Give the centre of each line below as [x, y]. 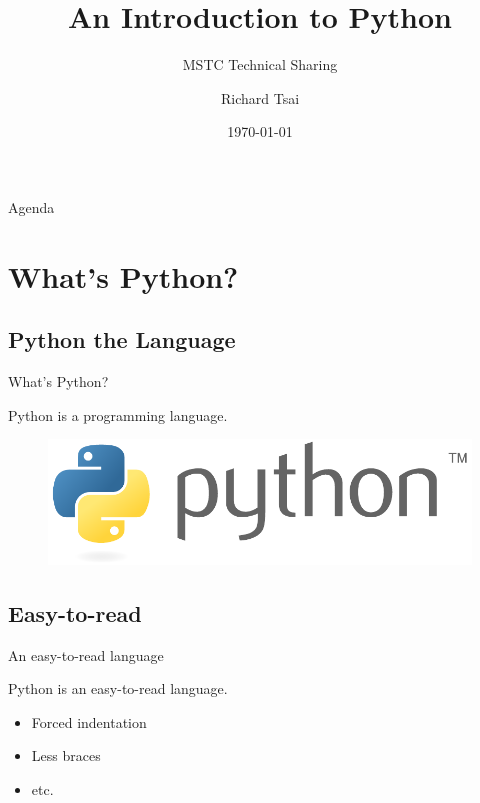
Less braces [66, 755]
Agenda [31, 206]
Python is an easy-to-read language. [118, 688]
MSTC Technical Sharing [260, 64]
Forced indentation [89, 721]
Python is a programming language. [118, 414]
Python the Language [122, 339]
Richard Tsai [260, 97]
